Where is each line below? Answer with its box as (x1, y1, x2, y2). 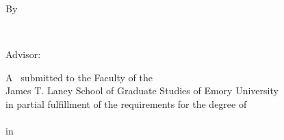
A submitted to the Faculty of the (5, 70, 153, 84)
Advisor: (5, 47, 41, 61)
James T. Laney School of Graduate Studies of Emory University (5, 83, 279, 98)
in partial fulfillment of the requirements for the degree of (5, 96, 247, 111)
